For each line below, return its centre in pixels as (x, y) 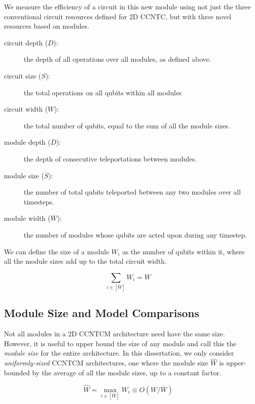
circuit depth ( (26, 42)
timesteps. (39, 201)
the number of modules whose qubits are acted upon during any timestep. (135, 234)
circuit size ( (23, 75)
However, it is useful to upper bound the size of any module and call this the (120, 343)
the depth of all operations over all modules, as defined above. (117, 59)
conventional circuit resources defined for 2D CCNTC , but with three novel (118, 16)
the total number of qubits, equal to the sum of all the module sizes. (127, 125)
